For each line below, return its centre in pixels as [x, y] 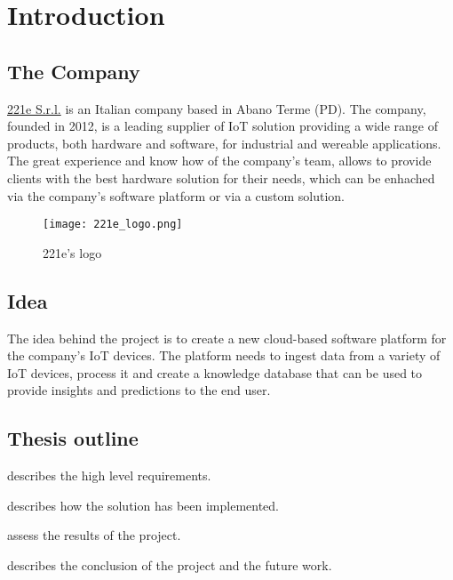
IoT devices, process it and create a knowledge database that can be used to [215, 372]
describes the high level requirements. [109, 475]
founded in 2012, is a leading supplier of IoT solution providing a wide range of [223, 126]
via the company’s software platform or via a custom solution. [176, 195]
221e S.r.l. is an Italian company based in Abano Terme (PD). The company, [217, 108]
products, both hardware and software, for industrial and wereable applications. [224, 143]
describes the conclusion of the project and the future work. [170, 564]
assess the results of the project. [94, 535]
